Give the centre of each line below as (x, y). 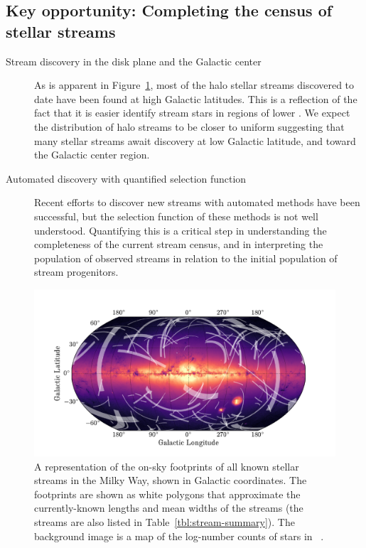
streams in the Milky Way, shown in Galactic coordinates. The (171, 480)
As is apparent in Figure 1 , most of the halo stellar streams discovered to (194, 85)
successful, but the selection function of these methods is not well (176, 216)
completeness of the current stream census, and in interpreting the (179, 244)
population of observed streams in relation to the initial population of (186, 258)
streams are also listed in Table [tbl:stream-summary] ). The (165, 522)
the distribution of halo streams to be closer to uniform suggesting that (189, 126)
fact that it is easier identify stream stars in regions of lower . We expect (192, 113)
